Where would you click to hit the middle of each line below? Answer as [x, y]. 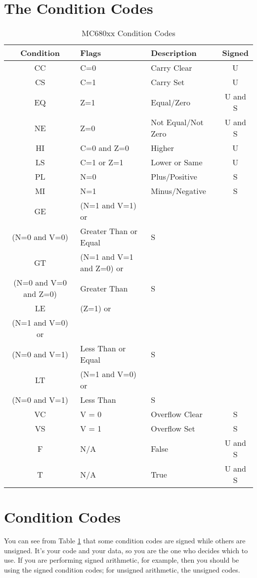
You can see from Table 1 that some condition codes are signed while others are [125, 541]
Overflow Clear [177, 414]
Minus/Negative [178, 191]
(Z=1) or [96, 308]
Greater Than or [109, 231]
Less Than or [103, 348]
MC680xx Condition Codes [128, 33]
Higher [162, 148]
